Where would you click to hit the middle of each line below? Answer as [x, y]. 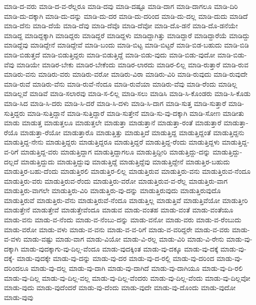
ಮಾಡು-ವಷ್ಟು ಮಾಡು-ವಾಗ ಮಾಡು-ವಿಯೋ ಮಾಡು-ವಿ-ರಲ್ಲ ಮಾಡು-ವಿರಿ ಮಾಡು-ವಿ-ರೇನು [124, 239]
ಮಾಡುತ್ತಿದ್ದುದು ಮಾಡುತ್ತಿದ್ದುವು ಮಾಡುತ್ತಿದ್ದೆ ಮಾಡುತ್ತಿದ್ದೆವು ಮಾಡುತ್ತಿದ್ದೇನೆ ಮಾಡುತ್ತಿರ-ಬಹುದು [126, 161]
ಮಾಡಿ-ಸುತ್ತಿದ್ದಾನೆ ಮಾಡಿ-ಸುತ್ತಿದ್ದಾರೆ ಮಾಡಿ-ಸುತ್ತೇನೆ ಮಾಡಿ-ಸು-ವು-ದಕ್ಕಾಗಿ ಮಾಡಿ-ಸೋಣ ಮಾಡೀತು [136, 113]
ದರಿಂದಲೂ [16, 268]
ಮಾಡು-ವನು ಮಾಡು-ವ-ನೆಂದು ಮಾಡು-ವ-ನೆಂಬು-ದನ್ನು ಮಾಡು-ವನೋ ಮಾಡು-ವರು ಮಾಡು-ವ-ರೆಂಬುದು [123, 220]
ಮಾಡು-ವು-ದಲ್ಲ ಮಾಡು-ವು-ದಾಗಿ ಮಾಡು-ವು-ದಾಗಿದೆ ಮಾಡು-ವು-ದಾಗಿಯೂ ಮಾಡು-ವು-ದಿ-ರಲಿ [137, 268]
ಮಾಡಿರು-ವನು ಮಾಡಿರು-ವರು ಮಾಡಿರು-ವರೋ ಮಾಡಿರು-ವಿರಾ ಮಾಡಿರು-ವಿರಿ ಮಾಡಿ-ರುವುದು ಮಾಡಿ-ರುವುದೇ [126, 74]
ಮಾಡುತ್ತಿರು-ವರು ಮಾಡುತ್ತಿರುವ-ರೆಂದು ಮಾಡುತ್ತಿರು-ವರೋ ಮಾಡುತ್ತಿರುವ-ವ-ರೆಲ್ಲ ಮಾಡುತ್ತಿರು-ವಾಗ [116, 180]
